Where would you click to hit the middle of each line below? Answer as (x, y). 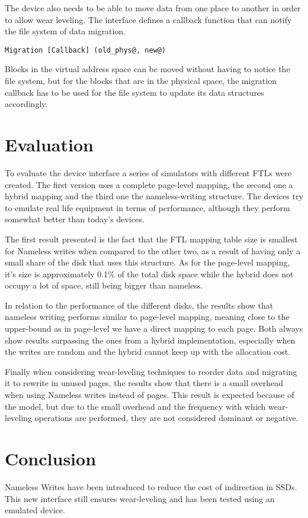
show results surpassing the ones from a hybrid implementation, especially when (150, 340)
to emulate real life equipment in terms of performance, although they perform (147, 207)
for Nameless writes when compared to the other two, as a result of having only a (153, 250)
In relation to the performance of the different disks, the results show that (139, 305)
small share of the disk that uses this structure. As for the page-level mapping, (147, 262)
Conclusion (51, 458)
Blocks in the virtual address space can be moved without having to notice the (147, 69)
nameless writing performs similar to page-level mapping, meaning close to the (147, 317)
